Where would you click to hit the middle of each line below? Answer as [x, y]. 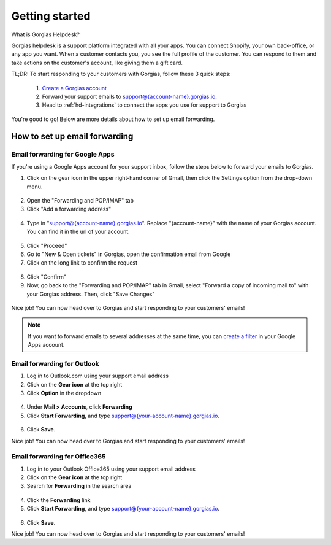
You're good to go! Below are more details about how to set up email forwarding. [113, 119]
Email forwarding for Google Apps [63, 155]
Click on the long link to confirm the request [82, 263]
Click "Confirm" [47, 277]
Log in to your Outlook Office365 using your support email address [111, 469]
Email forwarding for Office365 [59, 457]
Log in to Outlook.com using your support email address [97, 376]
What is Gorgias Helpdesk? [45, 34]
